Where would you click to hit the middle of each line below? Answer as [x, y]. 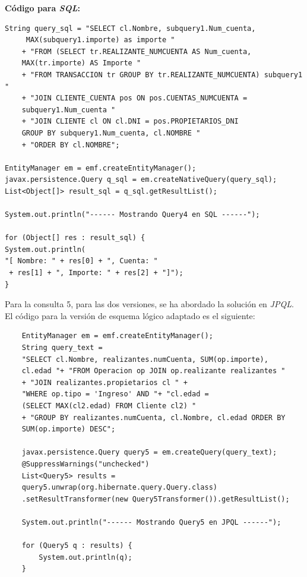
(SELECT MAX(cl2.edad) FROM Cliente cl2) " [109, 406]
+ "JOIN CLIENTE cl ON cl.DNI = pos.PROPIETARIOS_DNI [130, 122]
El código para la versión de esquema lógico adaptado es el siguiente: [130, 315]
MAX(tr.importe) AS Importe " [81, 63]
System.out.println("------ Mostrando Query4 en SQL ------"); [132, 215]
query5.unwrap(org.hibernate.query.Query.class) [119, 488]
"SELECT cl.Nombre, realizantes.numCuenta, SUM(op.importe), [145, 359]
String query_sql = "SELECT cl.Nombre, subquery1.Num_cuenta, [130, 28]
